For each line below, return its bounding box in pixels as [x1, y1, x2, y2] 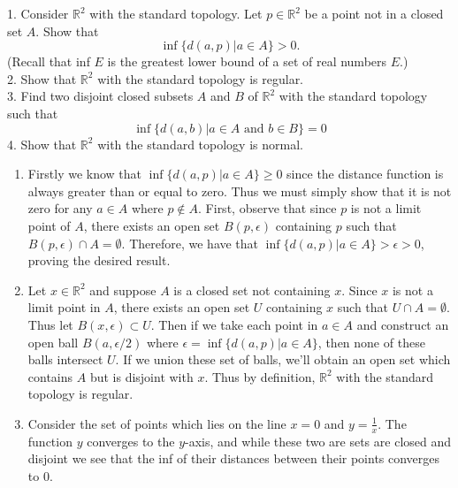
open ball [27, 332, 79, 351]
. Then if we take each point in [150, 315, 318, 333]
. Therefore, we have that [121, 233, 259, 252]
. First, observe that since [198, 199, 337, 217]
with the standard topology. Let [89, 4, 263, 22]
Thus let [27, 315, 73, 333]
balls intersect [27, 350, 103, 369]
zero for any [27, 199, 93, 217]
